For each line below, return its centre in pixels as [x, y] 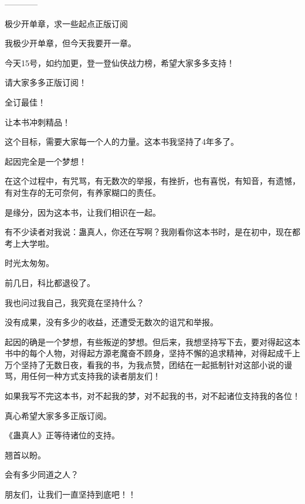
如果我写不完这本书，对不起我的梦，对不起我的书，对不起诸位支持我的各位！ [152, 396]
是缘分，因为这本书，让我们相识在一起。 [83, 212]
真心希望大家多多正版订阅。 [58, 415]
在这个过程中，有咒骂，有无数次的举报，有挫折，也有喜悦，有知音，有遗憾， [152, 181]
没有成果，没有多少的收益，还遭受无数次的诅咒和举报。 [111, 322]
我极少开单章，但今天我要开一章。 [70, 43]
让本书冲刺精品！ [38, 122]
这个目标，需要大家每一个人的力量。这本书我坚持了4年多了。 [122, 142]
